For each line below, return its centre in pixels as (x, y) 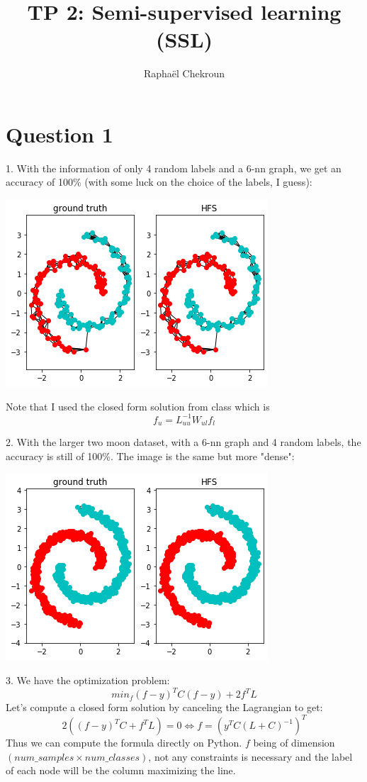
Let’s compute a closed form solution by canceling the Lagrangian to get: (164, 707)
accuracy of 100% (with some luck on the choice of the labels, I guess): (159, 182)
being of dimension (294, 743)
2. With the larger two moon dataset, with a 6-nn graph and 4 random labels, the (183, 442)
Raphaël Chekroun (184, 73)
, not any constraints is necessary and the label (250, 756)
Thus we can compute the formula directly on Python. (124, 743)
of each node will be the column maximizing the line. (121, 770)
